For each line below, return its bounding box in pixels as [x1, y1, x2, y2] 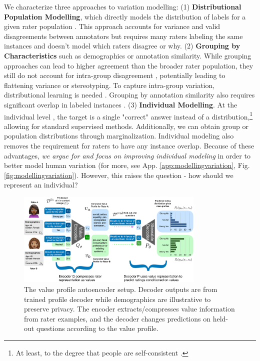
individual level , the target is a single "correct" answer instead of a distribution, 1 [4, 109, 253, 121]
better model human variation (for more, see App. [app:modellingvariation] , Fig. [4, 160, 250, 170]
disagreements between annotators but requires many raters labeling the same [4, 30, 243, 41]
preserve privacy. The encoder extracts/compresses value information [24, 303, 235, 314]
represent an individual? [4, 179, 78, 190]
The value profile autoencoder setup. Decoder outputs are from [24, 283, 217, 294]
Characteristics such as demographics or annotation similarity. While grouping [4, 50, 251, 60]
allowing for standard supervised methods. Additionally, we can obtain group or [4, 120, 249, 131]
